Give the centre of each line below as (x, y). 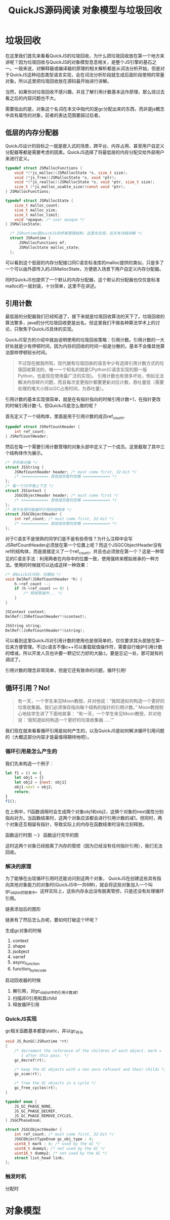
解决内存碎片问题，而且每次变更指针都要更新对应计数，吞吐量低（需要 (91, 382)
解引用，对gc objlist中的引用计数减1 (45, 992)
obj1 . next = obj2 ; (34, 787)
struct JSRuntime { (30, 238)
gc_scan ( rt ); (28, 1074)
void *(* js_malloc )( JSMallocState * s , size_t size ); (71, 173)
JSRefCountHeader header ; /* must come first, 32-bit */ (76, 472)
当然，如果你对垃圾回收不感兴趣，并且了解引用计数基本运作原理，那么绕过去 (85, 92)
